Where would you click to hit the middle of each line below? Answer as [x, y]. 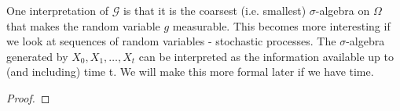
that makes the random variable [83, 25]
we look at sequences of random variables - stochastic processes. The [171, 41]
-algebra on [343, 10]
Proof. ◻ [28, 97]
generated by [37, 56]
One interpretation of [57, 10]
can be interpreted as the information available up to [266, 56]
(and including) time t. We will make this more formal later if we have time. [190, 72]
